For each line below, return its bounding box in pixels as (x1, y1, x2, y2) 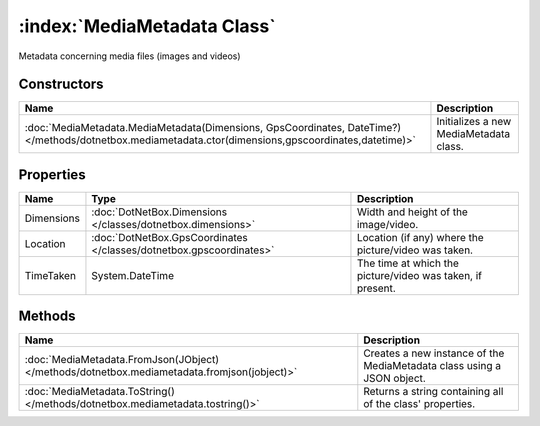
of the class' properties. (363, 397, 476, 411)
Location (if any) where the (356, 230, 484, 244)
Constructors (18, 76, 104, 93)
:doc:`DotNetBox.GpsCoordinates (91, 230, 249, 244)
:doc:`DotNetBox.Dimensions (91, 205, 228, 219)
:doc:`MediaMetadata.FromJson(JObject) (24, 353, 220, 367)
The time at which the (356, 256, 459, 270)
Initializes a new (436, 115, 512, 129)
